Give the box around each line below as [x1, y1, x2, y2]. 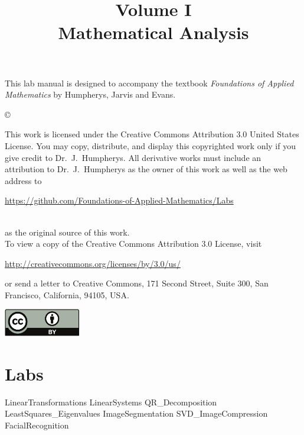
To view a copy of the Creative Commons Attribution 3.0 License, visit [5, 237, 262, 250]
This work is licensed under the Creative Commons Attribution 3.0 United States [5, 128, 299, 140]
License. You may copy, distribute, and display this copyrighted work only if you [5, 139, 296, 152]
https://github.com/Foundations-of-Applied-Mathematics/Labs [5, 194, 234, 207]
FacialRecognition [5, 418, 69, 431]
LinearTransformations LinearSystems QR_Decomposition [5, 395, 217, 408]
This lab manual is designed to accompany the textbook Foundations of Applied [5, 76, 294, 89]
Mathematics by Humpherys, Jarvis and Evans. [5, 88, 176, 101]
